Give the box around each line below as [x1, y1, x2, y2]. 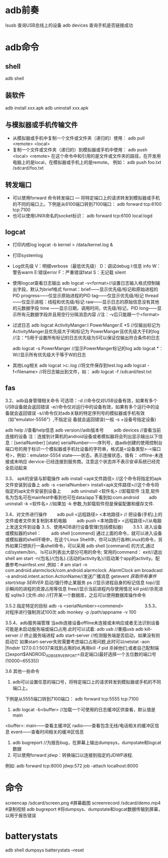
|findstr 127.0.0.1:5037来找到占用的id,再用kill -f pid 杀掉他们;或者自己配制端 [5, 645, 159, 651]
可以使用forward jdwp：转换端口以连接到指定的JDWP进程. [12, 752, 134, 758]
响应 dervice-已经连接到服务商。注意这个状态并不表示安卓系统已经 [18, 459, 156, 464]
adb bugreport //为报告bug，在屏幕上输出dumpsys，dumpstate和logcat [12, 739, 161, 745]
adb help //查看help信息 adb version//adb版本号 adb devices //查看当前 [5, 427, 161, 433]
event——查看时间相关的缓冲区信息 [11, 729, 84, 735]
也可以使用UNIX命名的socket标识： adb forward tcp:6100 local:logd [12, 213, 153, 219]
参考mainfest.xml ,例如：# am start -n [9, 562, 88, 567]
